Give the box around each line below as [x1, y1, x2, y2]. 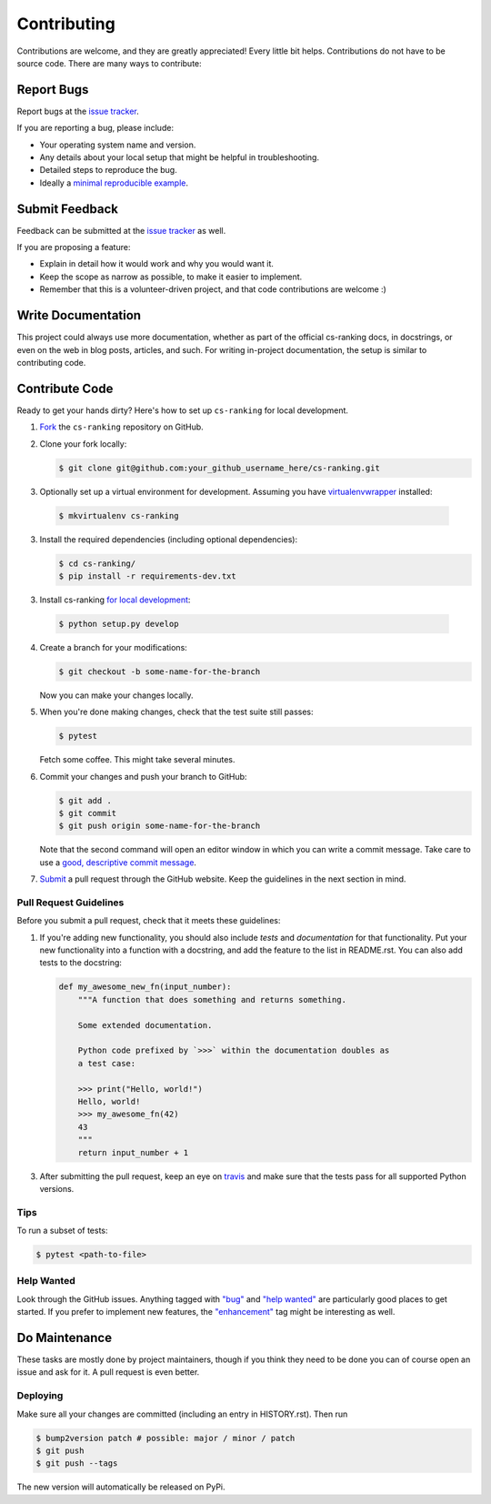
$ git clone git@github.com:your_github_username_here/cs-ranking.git [58, 462, 381, 473]
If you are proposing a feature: [16, 242, 131, 253]
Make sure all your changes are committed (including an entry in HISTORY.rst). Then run [16, 1408, 348, 1419]
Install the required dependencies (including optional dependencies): [39, 533, 298, 545]
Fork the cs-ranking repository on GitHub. [39, 421, 204, 432]
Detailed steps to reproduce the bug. [39, 165, 177, 176]
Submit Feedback [16, 201, 118, 217]
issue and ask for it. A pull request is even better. [16, 1367, 200, 1378]
